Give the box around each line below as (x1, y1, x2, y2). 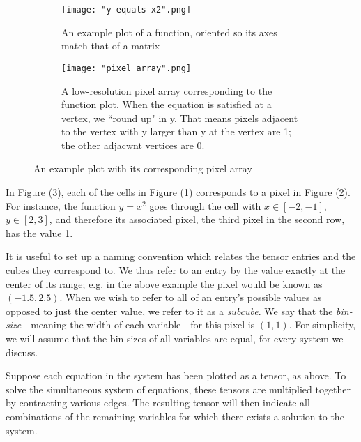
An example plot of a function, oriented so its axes (61, 24, 277, 39)
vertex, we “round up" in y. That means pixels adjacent (61, 110, 298, 125)
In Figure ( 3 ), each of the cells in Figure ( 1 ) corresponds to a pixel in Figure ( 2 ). (6, 185, 351, 199)
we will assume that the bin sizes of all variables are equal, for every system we (6, 331, 344, 345)
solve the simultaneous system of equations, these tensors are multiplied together (6, 381, 351, 396)
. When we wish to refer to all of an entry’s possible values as (59, 290, 322, 305)
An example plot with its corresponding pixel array (33, 161, 252, 176)
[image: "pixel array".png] (61, 63, 192, 73)
